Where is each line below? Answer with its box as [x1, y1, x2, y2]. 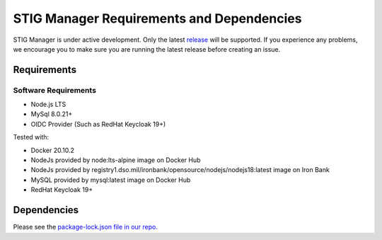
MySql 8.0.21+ [30, 110, 73, 118]
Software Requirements [13, 85, 97, 95]
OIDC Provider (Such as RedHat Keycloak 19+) [30, 120, 166, 128]
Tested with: [13, 133, 50, 142]
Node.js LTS [30, 100, 66, 109]
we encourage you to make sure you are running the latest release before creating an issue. [13, 45, 281, 53]
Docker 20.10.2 [30, 146, 74, 154]
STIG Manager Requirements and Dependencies [13, 11, 302, 26]
